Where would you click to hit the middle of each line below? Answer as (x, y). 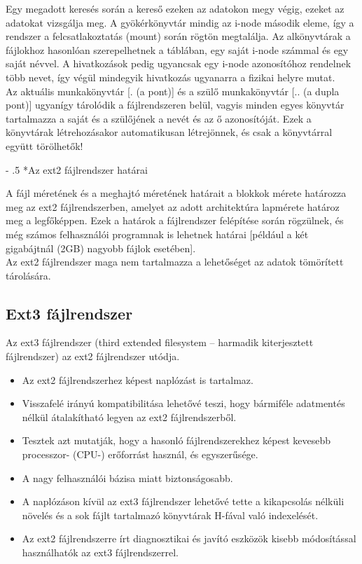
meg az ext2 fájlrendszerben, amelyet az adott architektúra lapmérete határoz (173, 206)
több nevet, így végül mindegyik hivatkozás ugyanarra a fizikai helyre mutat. (170, 77)
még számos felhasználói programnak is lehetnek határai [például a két (157, 234)
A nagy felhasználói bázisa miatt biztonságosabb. (127, 477)
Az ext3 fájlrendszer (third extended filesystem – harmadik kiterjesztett (160, 342)
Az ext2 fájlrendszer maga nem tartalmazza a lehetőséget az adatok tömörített (175, 262)
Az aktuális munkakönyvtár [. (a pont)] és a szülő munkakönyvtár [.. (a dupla (173, 91)
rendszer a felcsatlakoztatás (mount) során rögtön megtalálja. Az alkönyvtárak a (178, 36)
